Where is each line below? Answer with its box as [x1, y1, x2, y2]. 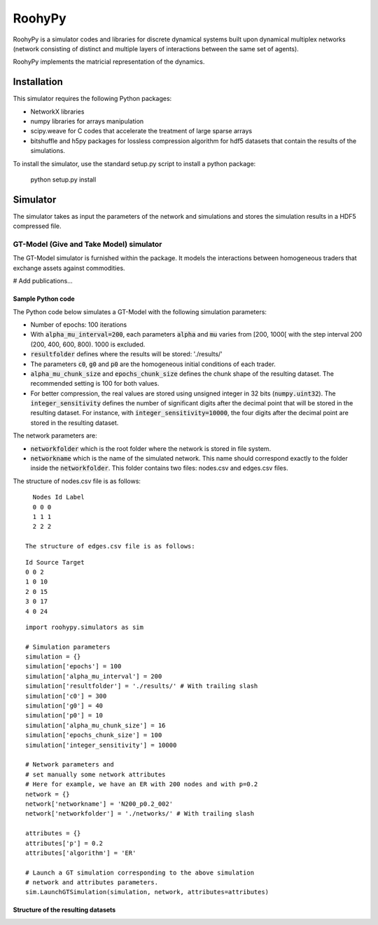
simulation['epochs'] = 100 [25, 663, 122, 670]
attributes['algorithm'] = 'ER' [25, 849, 136, 857]
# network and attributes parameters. [25, 879, 159, 886]
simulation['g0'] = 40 [25, 702, 104, 710]
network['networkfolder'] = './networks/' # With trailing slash [25, 810, 255, 818]
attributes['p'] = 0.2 [25, 839, 104, 847]
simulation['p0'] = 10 [25, 712, 104, 720]
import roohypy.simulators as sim [25, 623, 143, 631]
